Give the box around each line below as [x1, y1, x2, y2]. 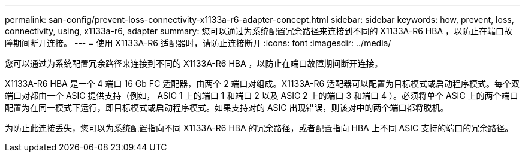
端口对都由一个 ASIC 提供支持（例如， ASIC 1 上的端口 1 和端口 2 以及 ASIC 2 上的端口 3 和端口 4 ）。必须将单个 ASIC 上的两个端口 [5, 90, 518, 101]
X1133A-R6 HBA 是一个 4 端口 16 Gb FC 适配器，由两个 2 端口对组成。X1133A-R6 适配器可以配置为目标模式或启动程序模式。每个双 [5, 78, 520, 89]
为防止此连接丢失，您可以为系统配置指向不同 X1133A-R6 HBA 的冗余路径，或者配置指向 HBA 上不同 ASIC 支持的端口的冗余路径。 [5, 123, 514, 133]
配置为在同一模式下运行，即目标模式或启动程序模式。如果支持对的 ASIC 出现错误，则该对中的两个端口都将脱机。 [5, 102, 449, 113]
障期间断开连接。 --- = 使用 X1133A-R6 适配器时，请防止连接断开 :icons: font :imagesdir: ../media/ [5, 38, 391, 48]
